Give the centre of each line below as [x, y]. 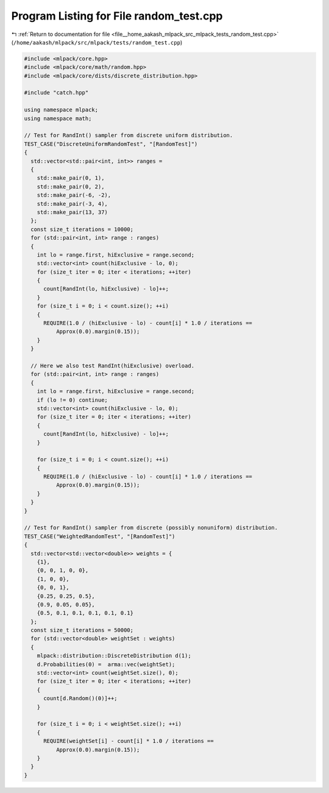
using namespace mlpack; [61, 110]
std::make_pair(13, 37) [72, 212]
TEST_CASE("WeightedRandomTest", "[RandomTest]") [100, 536]
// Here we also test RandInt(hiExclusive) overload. [113, 365]
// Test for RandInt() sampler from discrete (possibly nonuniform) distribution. [151, 528]
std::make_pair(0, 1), [71, 178]
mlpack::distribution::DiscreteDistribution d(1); [114, 656]
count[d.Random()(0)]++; [81, 699]
